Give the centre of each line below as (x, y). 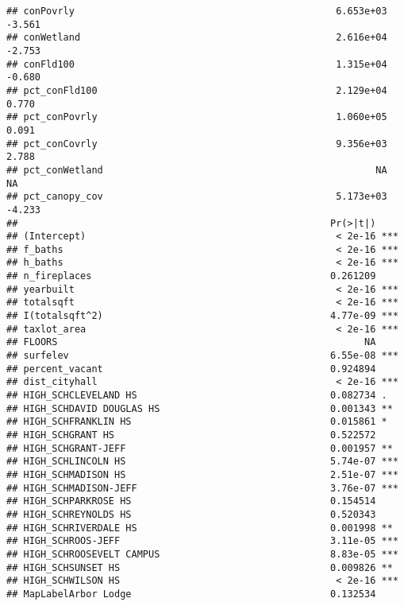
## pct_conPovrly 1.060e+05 (197, 117)
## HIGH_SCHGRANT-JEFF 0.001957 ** (200, 448)
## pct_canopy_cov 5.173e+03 (197, 197)
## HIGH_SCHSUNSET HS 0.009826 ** (200, 567)
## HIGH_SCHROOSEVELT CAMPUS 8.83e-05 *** (202, 554)
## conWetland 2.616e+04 (197, 38)
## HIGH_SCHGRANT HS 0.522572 (191, 435)
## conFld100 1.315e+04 (197, 64)
